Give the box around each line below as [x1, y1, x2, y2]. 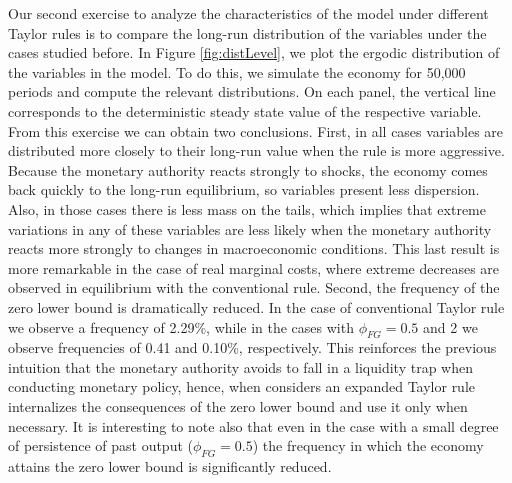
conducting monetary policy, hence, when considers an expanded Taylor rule [8, 376, 476, 397]
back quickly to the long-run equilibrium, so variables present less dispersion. [8, 179, 480, 200]
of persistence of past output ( [8, 435, 193, 456]
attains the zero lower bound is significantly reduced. [8, 456, 332, 477]
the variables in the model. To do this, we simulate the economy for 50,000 [8, 61, 466, 82]
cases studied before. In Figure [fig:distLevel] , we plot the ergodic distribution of [8, 42, 500, 63]
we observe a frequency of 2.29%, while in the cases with [8, 316, 354, 337]
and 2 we [423, 316, 478, 337]
